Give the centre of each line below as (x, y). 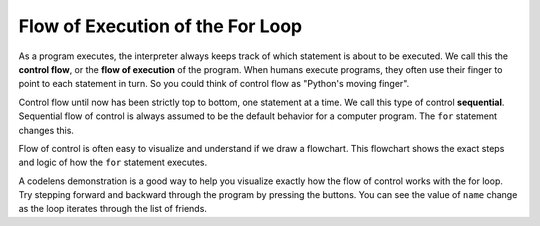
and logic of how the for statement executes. (113, 162)
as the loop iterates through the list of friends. (112, 209)
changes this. (46, 130)
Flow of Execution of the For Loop (160, 26)
